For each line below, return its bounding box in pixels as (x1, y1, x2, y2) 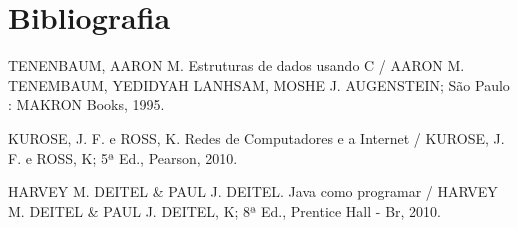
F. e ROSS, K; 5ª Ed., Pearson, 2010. (8, 147, 238, 168)
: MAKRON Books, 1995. (8, 94, 165, 115)
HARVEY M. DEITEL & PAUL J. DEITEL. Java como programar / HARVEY (8, 181, 498, 202)
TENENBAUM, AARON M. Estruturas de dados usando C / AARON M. (8, 55, 465, 76)
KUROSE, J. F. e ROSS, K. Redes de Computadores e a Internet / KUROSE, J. (8, 127, 505, 148)
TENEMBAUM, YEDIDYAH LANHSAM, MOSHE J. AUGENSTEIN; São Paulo (8, 74, 510, 95)
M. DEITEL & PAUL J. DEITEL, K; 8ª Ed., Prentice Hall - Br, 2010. (8, 200, 441, 221)
